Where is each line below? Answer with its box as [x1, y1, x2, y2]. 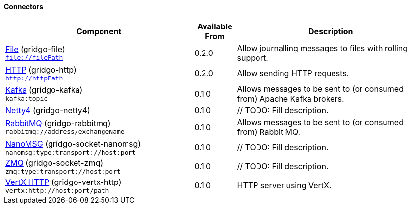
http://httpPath [5, 74, 63, 82]
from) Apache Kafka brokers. [237, 93, 344, 104]
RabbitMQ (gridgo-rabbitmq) [5, 118, 111, 129]
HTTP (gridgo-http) [5, 64, 77, 75]
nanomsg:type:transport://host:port [5, 148, 136, 156]
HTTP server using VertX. [237, 181, 332, 191]
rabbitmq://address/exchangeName [5, 128, 125, 136]
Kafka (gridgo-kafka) [5, 85, 83, 95]
